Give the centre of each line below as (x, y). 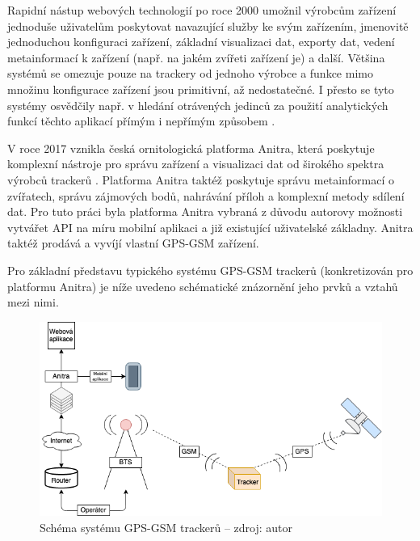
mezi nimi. (33, 302)
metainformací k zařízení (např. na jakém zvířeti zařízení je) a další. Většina (196, 57)
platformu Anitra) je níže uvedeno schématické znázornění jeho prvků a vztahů (203, 286)
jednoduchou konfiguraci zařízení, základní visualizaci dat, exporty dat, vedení (201, 42)
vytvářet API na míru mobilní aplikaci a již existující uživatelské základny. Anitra (210, 227)
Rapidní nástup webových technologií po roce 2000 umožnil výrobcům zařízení (202, 10)
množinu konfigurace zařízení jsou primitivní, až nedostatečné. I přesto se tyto (201, 89)
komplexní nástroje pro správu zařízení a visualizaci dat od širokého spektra (196, 164)
